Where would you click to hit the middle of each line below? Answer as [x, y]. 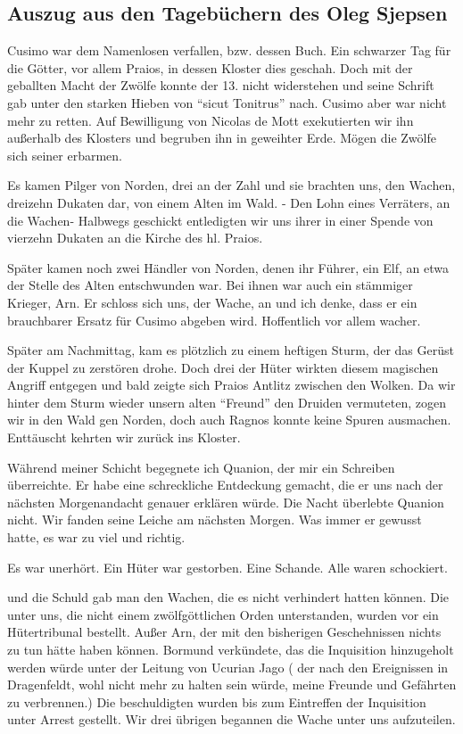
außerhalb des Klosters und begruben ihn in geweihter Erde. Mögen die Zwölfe [222, 138]
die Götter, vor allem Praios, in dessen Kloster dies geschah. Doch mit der [210, 67]
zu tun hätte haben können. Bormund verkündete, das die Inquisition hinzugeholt [231, 650]
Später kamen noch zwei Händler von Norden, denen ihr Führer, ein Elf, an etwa [228, 267]
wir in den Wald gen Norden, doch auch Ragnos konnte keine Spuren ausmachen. [229, 420]
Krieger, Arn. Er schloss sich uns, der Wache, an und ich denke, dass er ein [212, 302]
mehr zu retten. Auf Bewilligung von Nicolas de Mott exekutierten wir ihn [211, 120]
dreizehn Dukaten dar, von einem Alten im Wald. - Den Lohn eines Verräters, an [229, 202]
